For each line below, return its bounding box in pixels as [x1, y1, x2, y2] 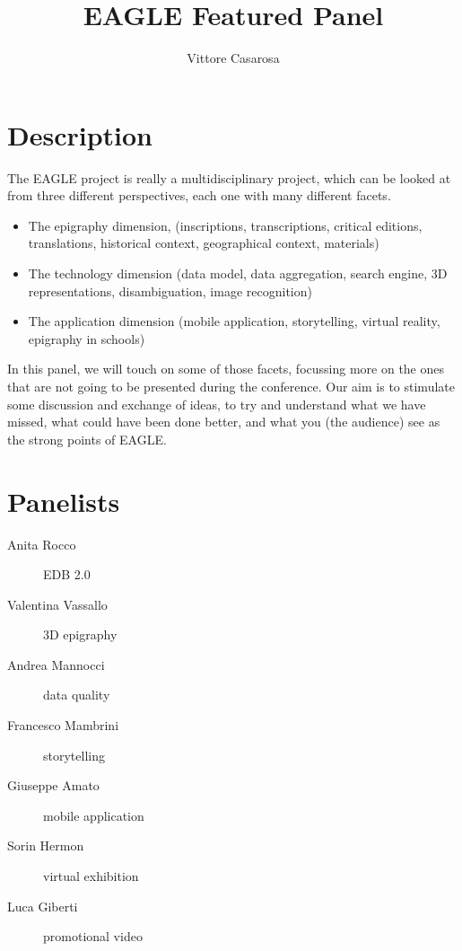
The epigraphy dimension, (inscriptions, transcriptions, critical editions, [28, 216, 423, 234]
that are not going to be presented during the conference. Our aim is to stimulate [7, 377, 455, 395]
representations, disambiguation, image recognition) [28, 281, 312, 300]
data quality [43, 685, 110, 704]
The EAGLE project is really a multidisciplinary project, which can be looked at [7, 168, 451, 187]
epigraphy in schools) [28, 329, 145, 348]
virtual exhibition [43, 867, 139, 885]
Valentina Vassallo [7, 594, 108, 613]
